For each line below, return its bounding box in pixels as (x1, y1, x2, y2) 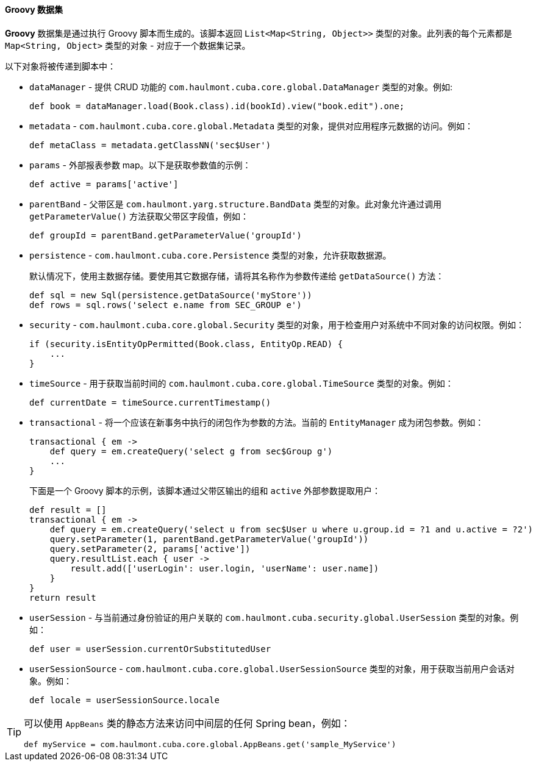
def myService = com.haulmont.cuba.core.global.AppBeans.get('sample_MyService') (24, 739, 396, 749)
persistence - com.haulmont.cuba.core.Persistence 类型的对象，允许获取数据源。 (29, 249, 391, 260)
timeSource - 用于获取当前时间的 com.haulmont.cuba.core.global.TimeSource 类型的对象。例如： (29, 378, 454, 388)
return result (29, 592, 96, 603)
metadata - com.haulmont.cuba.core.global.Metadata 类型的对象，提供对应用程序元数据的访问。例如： (29, 120, 473, 131)
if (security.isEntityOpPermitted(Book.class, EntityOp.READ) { (29, 338, 343, 349)
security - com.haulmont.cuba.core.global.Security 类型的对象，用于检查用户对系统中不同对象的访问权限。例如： (29, 319, 524, 330)
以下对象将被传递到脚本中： (5, 60, 116, 71)
